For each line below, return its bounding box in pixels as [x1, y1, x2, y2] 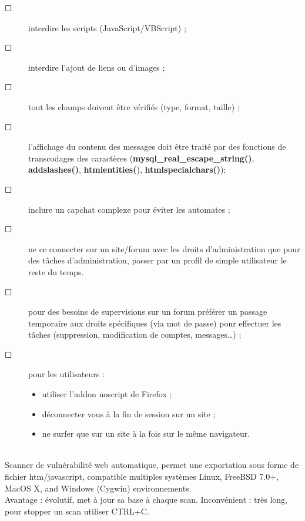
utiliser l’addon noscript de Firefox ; [42, 388, 172, 400]
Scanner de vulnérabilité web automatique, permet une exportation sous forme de [5, 459, 299, 471]
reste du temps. [28, 265, 84, 278]
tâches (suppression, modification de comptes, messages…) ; [28, 328, 242, 341]
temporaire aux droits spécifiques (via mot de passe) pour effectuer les [28, 316, 281, 329]
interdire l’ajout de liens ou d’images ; [28, 61, 165, 73]
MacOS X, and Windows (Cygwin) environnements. [5, 482, 192, 494]
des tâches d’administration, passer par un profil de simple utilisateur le [28, 254, 287, 266]
